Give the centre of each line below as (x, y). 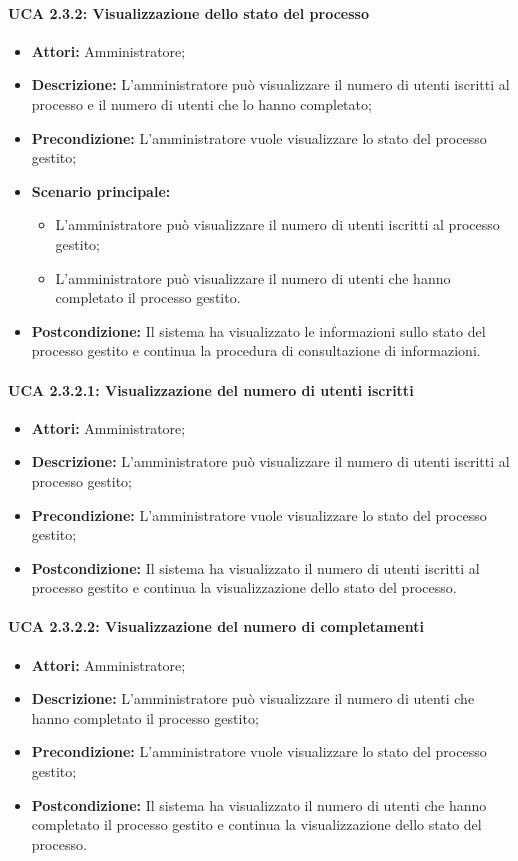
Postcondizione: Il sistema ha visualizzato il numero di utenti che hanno (259, 804)
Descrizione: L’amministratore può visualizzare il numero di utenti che (253, 698)
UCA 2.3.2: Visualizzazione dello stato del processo (188, 12)
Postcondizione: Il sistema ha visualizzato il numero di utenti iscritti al (255, 567)
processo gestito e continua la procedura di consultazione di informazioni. (256, 350)
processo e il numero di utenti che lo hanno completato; (201, 103)
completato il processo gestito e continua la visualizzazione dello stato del (256, 824)
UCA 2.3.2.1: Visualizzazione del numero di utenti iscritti (211, 389)
